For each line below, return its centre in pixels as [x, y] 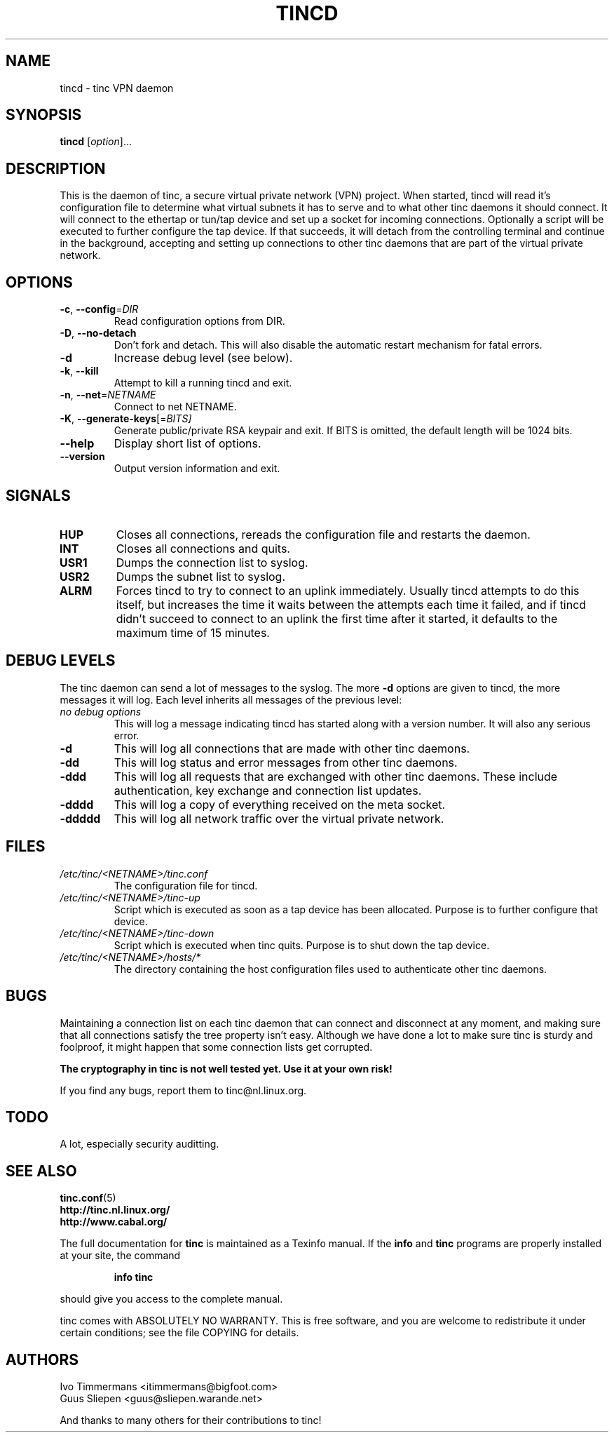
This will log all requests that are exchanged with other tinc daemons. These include [336, 776]
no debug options [101, 711]
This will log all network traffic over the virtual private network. [279, 818]
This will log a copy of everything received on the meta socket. [280, 804]
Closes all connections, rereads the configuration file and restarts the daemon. [323, 534]
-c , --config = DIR [99, 309]
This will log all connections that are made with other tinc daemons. [292, 748]
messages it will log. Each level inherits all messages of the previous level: [231, 699]
